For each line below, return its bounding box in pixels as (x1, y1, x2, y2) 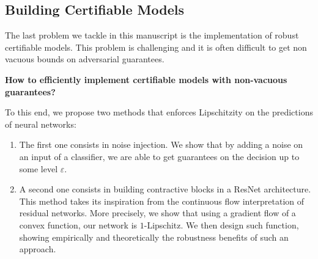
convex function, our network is (19, 218, 138, 231)
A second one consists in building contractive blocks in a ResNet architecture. (19, 183, 311, 195)
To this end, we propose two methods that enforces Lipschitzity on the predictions (5, 106, 313, 119)
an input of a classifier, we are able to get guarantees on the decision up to (19, 150, 300, 162)
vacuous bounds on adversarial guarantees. (5, 53, 165, 65)
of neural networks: (5, 117, 76, 130)
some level (19, 162, 58, 175)
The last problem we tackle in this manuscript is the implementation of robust (5, 29, 299, 42)
